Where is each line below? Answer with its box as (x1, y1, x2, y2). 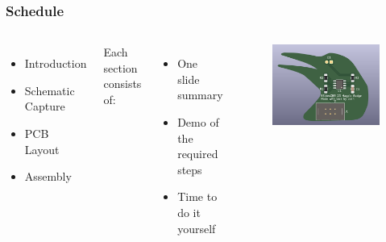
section (103, 59, 138, 76)
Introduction (24, 55, 87, 72)
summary (177, 86, 223, 103)
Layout (24, 140, 60, 157)
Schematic (24, 81, 75, 98)
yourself (177, 219, 216, 236)
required (177, 145, 218, 162)
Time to (177, 188, 218, 205)
